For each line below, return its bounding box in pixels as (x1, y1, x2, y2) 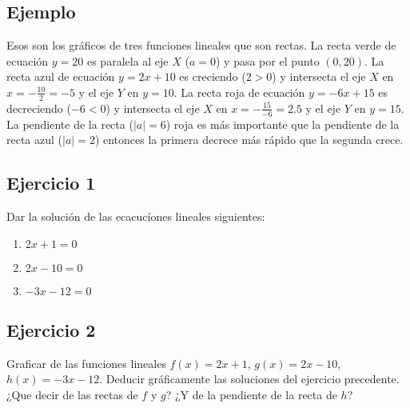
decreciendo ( (6, 99, 71, 116)
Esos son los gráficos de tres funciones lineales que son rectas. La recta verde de (6, 37, 396, 54)
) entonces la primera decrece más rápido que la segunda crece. (94, 131, 404, 148)
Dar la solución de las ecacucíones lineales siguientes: (6, 208, 265, 225)
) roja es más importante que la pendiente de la (165, 115, 400, 132)
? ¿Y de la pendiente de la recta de (165, 386, 337, 403)
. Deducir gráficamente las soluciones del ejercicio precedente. (99, 370, 400, 387)
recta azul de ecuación (6, 68, 115, 85)
